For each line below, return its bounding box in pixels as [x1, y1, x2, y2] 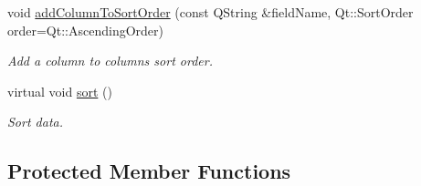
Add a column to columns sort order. [7, 51, 213, 70]
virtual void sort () [7, 81, 112, 100]
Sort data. [7, 112, 63, 131]
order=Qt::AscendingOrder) [7, 20, 163, 39]
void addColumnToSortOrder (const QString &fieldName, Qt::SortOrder [7, 3, 414, 21]
